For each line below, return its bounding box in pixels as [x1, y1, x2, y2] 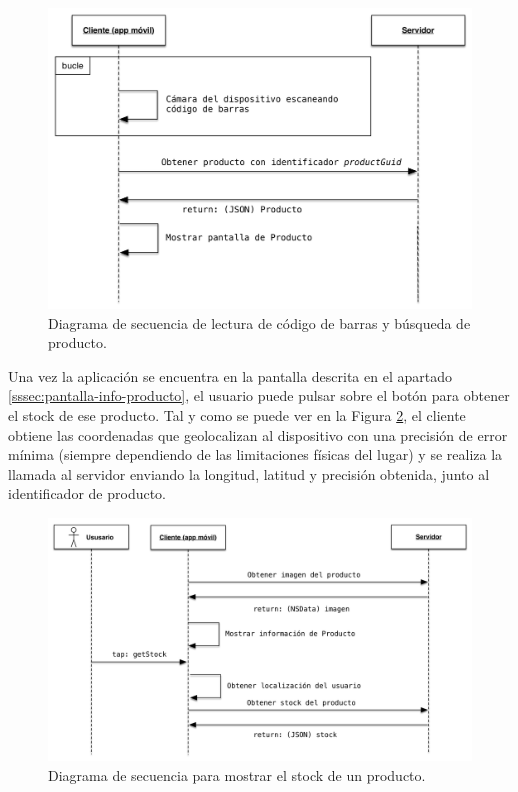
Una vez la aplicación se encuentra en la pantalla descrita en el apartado [8, 365, 452, 386]
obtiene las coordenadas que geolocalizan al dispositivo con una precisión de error [8, 424, 508, 445]
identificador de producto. [8, 483, 167, 504]
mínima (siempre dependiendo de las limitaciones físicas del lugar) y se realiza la [8, 444, 503, 465]
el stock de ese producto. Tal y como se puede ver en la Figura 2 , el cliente [8, 404, 466, 425]
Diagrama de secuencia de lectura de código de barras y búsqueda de [48, 312, 471, 333]
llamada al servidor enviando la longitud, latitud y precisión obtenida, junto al [8, 463, 490, 484]
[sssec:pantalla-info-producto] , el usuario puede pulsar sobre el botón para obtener [8, 385, 510, 406]
